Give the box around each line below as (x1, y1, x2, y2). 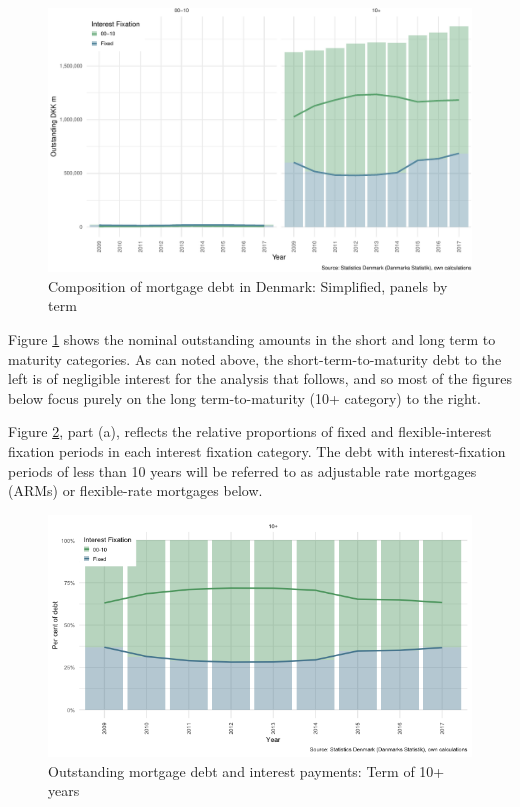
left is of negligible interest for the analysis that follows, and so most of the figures (8, 368, 512, 389)
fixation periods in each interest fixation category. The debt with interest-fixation (8, 440, 506, 461)
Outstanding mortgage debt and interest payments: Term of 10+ (48, 760, 445, 781)
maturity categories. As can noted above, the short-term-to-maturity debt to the (8, 348, 502, 369)
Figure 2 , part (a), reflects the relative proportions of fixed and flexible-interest (8, 421, 492, 442)
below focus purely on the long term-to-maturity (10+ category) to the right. (8, 387, 481, 408)
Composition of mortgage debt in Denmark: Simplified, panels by (48, 275, 448, 296)
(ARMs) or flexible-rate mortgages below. (8, 480, 263, 501)
